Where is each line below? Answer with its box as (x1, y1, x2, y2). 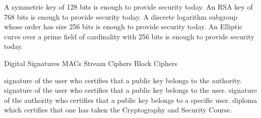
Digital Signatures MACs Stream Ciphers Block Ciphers (4, 57, 177, 68)
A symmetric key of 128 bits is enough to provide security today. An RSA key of (4, 2, 253, 12)
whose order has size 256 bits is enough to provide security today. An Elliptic (4, 21, 243, 32)
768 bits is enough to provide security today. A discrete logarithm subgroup (4, 11, 238, 22)
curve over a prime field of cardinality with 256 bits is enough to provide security (4, 31, 254, 41)
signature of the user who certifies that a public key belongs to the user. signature (4, 85, 257, 95)
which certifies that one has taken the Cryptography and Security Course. (4, 104, 232, 115)
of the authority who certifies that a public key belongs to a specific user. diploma (4, 94, 257, 105)
